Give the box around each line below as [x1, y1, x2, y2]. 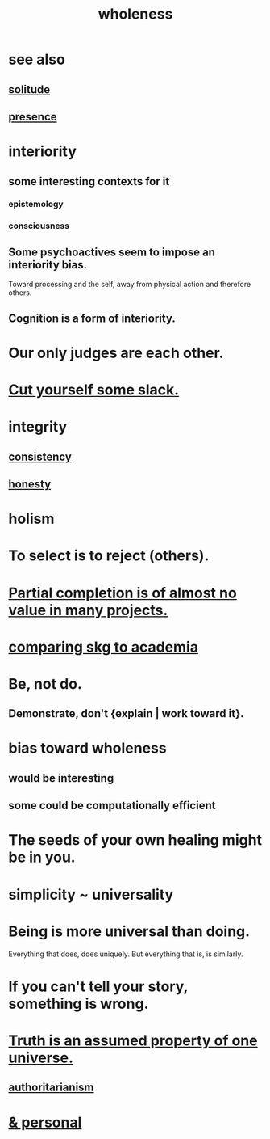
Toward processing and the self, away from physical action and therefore [8, 280, 251, 289]
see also [8, 50, 66, 69]
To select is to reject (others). [8, 546, 210, 565]
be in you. [8, 848, 76, 867]
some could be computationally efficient [8, 799, 216, 812]
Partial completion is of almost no [8, 584, 238, 602]
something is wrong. [8, 994, 149, 1013]
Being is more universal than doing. [8, 922, 251, 940]
